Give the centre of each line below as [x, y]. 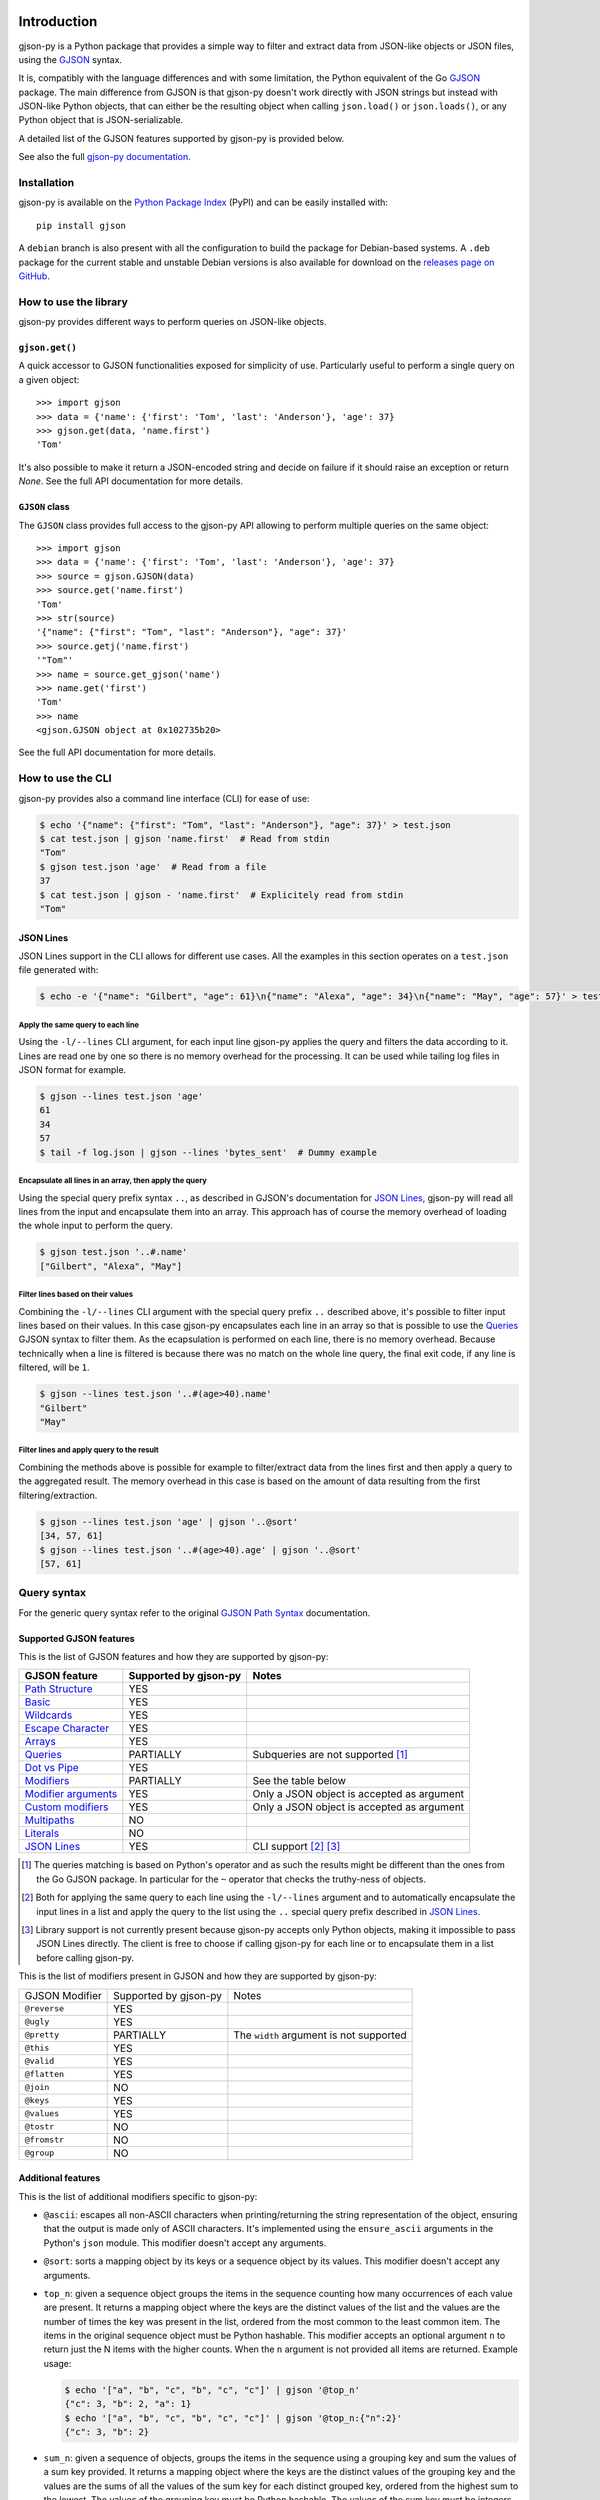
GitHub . [34, 276]
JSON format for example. [72, 1070]
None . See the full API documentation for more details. [131, 481]
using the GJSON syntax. [70, 59]
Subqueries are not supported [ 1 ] [330, 1755]
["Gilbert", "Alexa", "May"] [111, 1266]
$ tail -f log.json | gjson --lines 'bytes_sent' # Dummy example [208, 1152]
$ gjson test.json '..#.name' [113, 1252]
